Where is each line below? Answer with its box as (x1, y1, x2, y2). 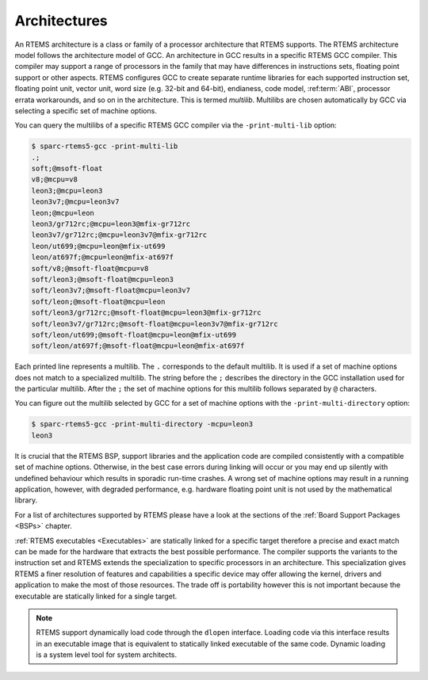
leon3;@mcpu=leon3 (31, 186, 103, 195)
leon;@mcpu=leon (31, 208, 95, 217)
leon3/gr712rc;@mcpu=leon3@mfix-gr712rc (31, 220, 190, 228)
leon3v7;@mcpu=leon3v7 (31, 197, 120, 206)
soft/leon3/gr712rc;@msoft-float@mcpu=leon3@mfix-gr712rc (31, 308, 262, 317)
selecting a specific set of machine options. (14, 105, 158, 115)
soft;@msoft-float (31, 164, 103, 174)
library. (14, 495, 38, 505)
